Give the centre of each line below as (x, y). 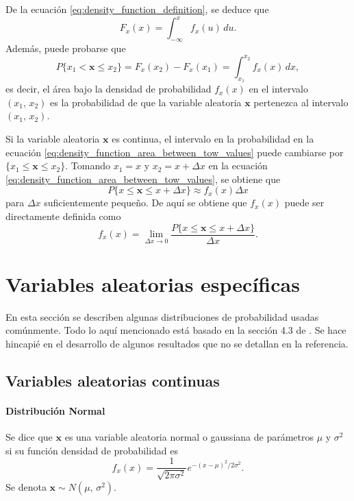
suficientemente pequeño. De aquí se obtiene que (146, 203)
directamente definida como (63, 216)
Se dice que (29, 437)
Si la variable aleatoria (53, 138)
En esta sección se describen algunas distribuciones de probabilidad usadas (162, 316)
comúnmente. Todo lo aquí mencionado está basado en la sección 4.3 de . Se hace (176, 330)
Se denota (26, 486)
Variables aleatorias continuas (113, 380)
